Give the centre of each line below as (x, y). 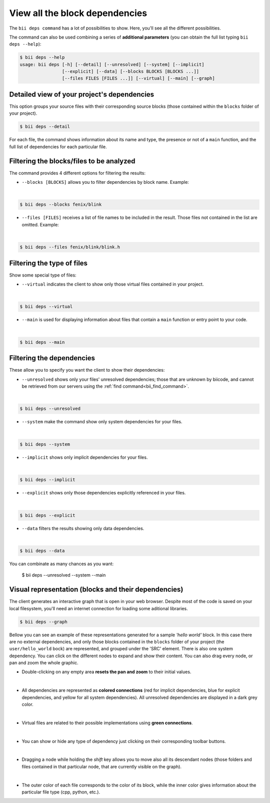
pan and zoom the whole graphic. (44, 663)
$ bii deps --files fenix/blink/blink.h (70, 247)
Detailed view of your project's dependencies (82, 94)
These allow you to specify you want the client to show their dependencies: (87, 370)
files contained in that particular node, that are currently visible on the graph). (102, 766)
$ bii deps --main (42, 342)
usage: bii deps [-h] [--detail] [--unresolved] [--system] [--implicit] (112, 64)
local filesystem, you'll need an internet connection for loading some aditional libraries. (99, 608)
